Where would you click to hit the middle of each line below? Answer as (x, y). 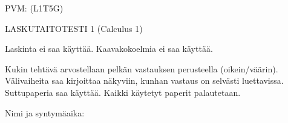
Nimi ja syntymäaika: (45, 112)
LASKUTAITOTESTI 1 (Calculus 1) (74, 28)
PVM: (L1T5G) (34, 8)
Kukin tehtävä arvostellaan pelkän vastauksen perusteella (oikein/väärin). (142, 68)
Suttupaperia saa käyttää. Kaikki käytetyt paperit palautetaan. (123, 92)
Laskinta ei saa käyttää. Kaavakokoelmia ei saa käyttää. (109, 49)
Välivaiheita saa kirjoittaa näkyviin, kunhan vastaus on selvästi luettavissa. (144, 80)
